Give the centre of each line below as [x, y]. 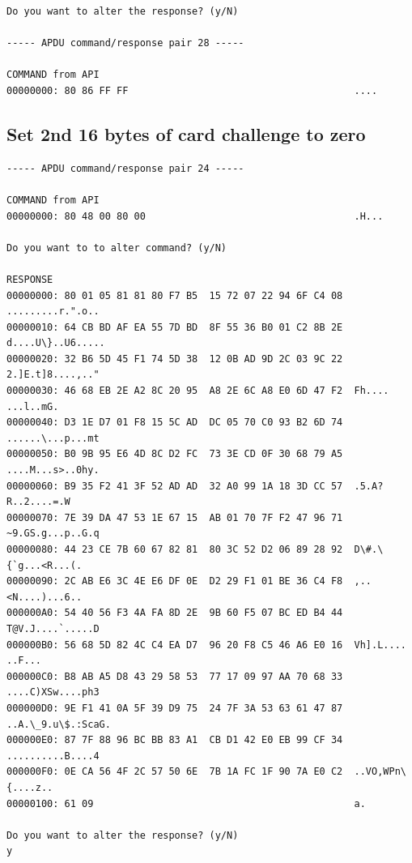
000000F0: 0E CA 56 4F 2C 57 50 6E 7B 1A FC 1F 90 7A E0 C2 [175, 772]
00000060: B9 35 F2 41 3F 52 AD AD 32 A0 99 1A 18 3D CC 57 [175, 486]
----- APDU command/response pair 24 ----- [125, 168]
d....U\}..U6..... [56, 343]
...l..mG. [33, 406]
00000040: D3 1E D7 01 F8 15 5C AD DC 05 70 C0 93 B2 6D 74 [175, 423]
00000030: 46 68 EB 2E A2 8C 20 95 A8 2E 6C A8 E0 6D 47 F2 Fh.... [198, 391]
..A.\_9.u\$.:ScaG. [59, 724]
